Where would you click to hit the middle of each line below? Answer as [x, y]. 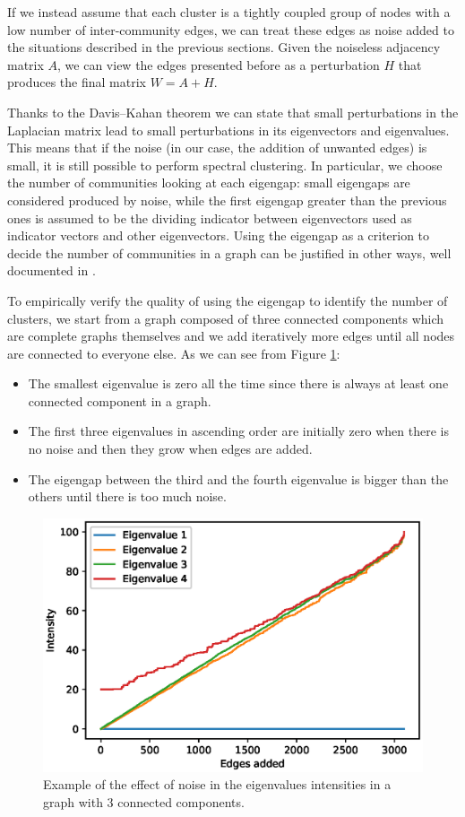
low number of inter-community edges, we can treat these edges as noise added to [231, 29]
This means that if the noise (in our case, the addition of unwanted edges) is [217, 148]
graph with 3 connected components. [144, 801]
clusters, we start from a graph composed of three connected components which [226, 318]
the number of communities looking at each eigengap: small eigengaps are [209, 183]
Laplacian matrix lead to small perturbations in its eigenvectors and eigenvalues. [228, 130]
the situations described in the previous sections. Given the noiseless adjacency [224, 47]
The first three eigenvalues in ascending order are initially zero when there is [238, 431]
